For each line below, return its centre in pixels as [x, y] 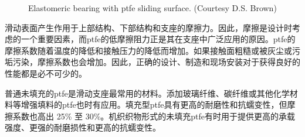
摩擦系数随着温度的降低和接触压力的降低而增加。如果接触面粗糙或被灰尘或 [148, 50]
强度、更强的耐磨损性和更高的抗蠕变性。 [83, 127]
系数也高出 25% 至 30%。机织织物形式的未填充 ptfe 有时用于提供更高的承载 [154, 116]
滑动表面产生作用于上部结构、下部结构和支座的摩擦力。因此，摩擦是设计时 [148, 27]
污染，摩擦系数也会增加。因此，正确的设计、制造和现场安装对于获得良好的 [156, 62]
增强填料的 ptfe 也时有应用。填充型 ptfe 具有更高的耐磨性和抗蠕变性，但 [154, 105]
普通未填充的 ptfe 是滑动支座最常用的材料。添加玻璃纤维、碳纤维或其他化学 [147, 93]
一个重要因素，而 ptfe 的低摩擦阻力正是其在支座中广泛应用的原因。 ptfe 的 [158, 39]
